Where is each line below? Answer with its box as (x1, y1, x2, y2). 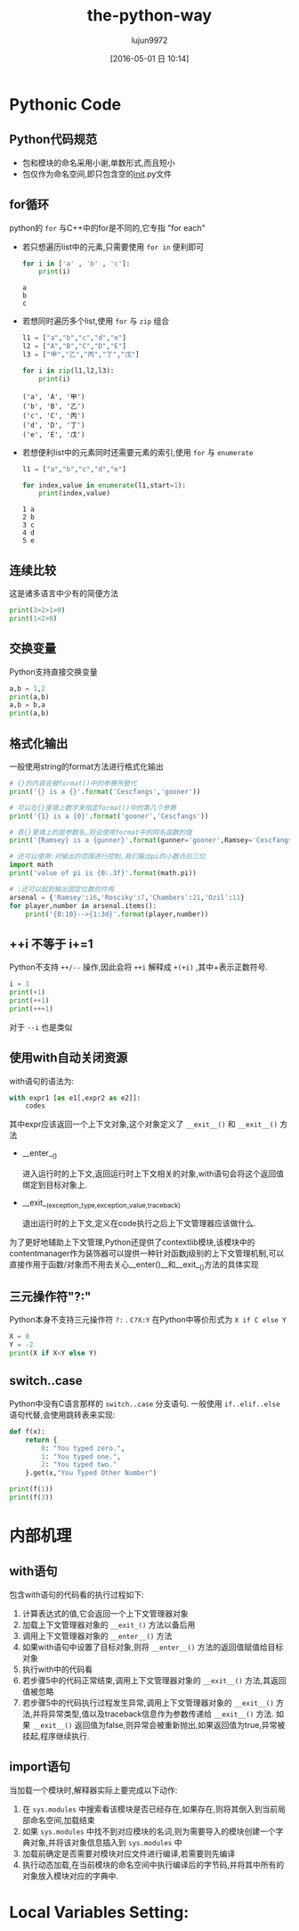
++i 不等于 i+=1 (9, 937, 93, 952)
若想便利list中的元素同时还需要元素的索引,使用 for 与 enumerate (21, 446, 254, 457)
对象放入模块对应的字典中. (21, 1870, 118, 1881)
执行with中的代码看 (21, 1664, 93, 1674)
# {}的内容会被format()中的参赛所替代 (9, 779, 137, 788)
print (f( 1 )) (9, 1485, 53, 1493)
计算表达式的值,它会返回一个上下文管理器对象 (21, 1608, 189, 1618)
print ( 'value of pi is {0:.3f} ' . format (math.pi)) (9, 869, 198, 878)
